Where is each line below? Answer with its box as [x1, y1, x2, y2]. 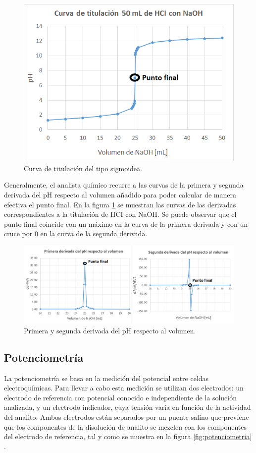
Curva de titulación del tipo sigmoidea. [24, 163, 142, 173]
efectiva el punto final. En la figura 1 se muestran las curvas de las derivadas [4, 199, 236, 209]
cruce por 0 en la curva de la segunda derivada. [4, 228, 148, 239]
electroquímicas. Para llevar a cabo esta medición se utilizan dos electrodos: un [4, 383, 244, 393]
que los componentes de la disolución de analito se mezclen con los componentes [4, 421, 247, 432]
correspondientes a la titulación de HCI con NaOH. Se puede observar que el [4, 209, 237, 219]
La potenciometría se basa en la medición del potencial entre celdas [4, 373, 209, 383]
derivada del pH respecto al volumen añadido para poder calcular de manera [4, 189, 236, 199]
